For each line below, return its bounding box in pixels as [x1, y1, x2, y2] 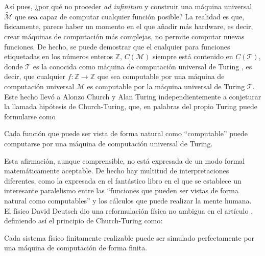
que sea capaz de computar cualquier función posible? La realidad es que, [14, 11, 245, 21]
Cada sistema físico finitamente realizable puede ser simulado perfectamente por [4, 232, 255, 243]
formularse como [4, 111, 56, 121]
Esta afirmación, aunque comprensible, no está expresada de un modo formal [4, 155, 245, 166]
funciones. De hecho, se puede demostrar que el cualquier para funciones [4, 41, 230, 52]
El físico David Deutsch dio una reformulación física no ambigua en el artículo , [4, 205, 253, 216]
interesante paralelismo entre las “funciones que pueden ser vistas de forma [4, 185, 238, 196]
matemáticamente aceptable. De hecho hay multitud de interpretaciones [4, 165, 229, 176]
